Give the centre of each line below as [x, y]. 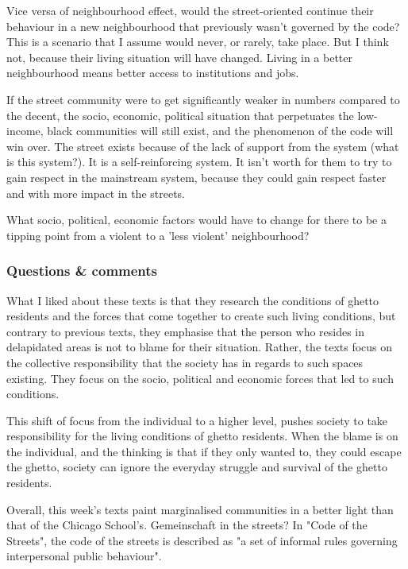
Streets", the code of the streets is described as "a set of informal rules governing [202, 540]
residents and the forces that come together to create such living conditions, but [201, 316]
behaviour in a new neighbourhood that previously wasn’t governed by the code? [203, 26]
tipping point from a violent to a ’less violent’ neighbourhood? [158, 235]
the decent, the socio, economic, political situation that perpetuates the [180, 115]
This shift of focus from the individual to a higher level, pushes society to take [197, 420]
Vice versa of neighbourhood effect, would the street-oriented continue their [190, 10]
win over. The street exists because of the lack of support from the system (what [203, 146]
